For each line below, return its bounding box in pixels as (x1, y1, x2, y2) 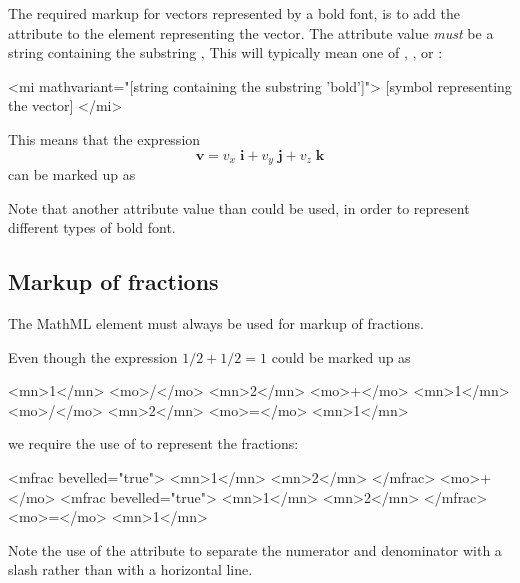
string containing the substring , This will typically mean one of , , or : (8, 42, 443, 63)
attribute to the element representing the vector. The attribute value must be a (8, 22, 494, 43)
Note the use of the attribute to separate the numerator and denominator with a (8, 539, 502, 560)
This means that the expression (8, 128, 201, 149)
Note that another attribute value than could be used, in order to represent (8, 197, 470, 218)
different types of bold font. (8, 217, 176, 238)
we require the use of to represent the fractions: (8, 433, 299, 454)
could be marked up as (271, 346, 411, 367)
